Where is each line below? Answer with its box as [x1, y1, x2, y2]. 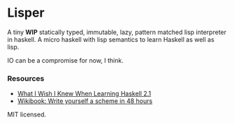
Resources [7, 73, 45, 83]
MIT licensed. [7, 110, 47, 119]
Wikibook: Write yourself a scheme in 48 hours [17, 97, 153, 105]
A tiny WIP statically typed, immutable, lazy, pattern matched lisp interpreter [7, 28, 227, 36]
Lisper [7, 5, 45, 21]
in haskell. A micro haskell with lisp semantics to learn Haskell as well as [7, 35, 214, 43]
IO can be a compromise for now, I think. [7, 56, 124, 64]
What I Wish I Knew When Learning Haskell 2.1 [17, 89, 152, 98]
